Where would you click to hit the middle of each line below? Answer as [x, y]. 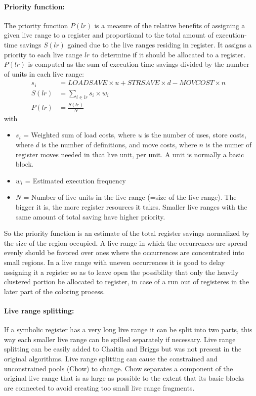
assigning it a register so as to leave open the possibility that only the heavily [121, 272]
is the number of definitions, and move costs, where [119, 145]
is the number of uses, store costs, [195, 135]
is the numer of [229, 145]
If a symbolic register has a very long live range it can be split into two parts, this [128, 330]
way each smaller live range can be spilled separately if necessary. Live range [120, 339]
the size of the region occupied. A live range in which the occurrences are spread [126, 242]
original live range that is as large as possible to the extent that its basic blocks [124, 378]
